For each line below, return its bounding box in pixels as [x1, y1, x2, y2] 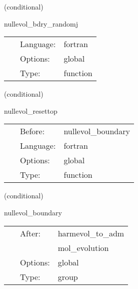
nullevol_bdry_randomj [4, 18, 78, 29]
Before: [20, 125, 45, 137]
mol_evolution [57, 241, 109, 253]
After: [20, 227, 40, 239]
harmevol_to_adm [57, 227, 124, 239]
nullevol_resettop [4, 105, 57, 116]
